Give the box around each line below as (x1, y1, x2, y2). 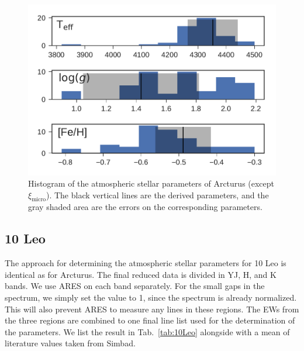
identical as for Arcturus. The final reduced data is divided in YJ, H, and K (5, 268, 277, 280)
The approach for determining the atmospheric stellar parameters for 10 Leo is (5, 257, 286, 269)
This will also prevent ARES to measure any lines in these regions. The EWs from (5, 302, 299, 315)
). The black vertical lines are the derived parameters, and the (46, 188, 269, 201)
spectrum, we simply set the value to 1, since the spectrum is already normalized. (5, 291, 297, 304)
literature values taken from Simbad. (5, 337, 136, 349)
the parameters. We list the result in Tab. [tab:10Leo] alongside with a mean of (5, 325, 290, 338)
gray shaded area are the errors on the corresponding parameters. (28, 201, 262, 213)
